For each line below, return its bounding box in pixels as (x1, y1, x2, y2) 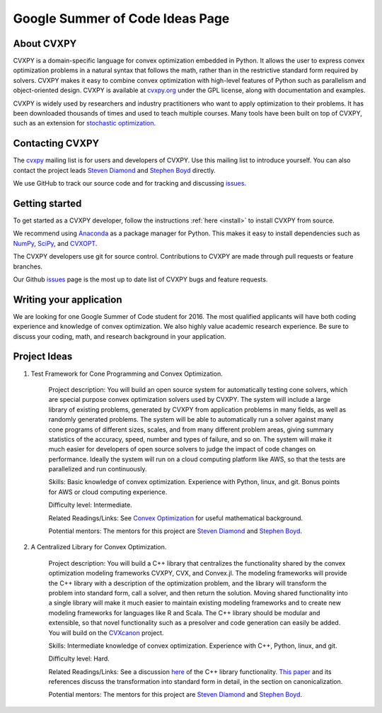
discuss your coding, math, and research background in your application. (13, 332, 226, 340)
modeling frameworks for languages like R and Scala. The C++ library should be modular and (48, 608, 320, 617)
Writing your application (13, 293, 122, 305)
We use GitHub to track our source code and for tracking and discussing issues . (13, 179, 247, 188)
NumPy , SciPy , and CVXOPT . (13, 239, 98, 247)
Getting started (13, 197, 82, 209)
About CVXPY (13, 38, 77, 50)
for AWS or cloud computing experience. (48, 488, 168, 496)
